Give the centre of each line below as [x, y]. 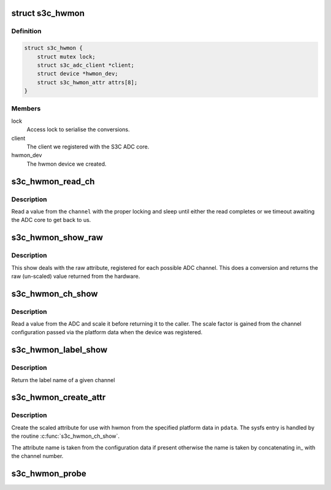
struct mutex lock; [67, 56]
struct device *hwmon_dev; [78, 74]
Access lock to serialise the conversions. [78, 129]
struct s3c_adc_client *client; [86, 65]
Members [26, 109]
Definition [26, 31]
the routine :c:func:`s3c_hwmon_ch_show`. [65, 436]
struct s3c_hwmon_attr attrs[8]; [87, 82]
